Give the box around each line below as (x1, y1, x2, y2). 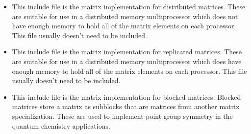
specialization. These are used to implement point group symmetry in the (12, 111, 233, 121)
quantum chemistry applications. (12, 120, 110, 131)
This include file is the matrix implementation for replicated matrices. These (12, 46, 242, 57)
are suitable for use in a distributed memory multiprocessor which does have (12, 56, 242, 66)
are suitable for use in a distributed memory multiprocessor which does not (12, 11, 238, 21)
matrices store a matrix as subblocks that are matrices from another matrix (12, 101, 240, 112)
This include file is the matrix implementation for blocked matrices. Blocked (12, 91, 241, 102)
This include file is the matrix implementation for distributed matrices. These (12, 1, 246, 11)
